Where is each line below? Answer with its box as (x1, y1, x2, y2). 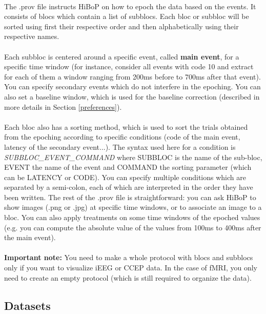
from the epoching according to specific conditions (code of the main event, (4, 131, 240, 142)
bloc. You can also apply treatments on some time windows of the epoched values (4, 212, 260, 223)
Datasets (4, 297, 51, 313)
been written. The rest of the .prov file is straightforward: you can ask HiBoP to (4, 191, 256, 202)
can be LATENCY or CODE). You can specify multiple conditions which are (4, 171, 246, 182)
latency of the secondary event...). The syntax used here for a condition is (4, 141, 236, 152)
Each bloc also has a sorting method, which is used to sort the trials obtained (4, 121, 248, 132)
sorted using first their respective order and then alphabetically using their (4, 21, 239, 31)
